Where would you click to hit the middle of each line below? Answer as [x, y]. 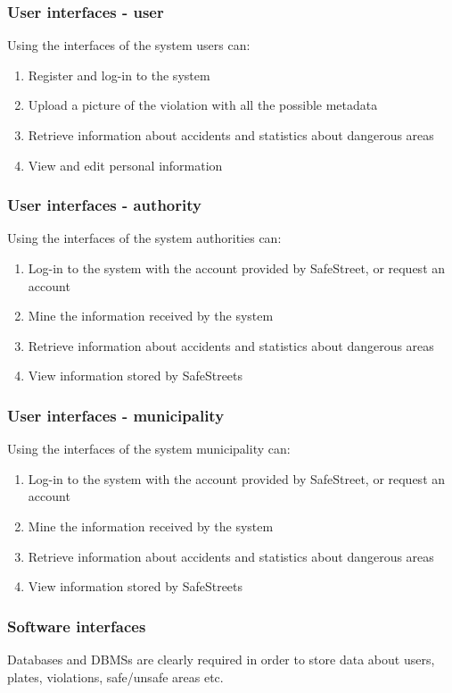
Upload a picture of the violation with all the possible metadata [203, 105]
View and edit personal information [125, 165]
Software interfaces [77, 626]
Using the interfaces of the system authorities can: [144, 238]
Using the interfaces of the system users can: [129, 45]
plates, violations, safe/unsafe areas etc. [115, 676]
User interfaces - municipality [116, 415]
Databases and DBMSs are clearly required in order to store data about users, [221, 659]
